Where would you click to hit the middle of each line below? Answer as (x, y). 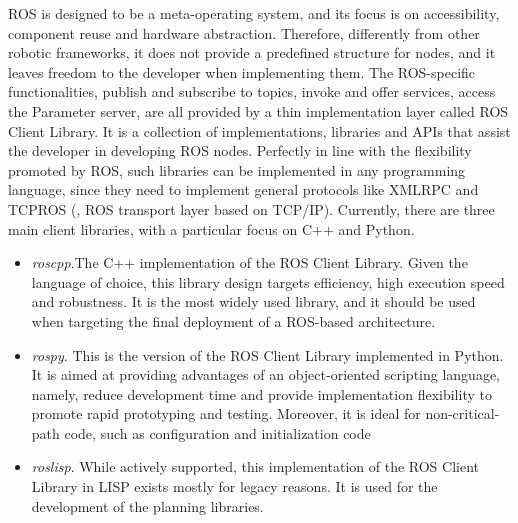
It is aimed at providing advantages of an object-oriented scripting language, (265, 374)
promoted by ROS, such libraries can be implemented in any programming (237, 169)
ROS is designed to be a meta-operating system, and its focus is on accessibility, (254, 13)
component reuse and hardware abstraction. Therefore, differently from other (244, 32)
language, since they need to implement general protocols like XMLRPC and (243, 189)
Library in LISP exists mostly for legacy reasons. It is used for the (234, 486)
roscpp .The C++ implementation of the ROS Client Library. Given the (249, 262)
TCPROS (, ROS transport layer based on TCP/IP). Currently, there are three (251, 208)
